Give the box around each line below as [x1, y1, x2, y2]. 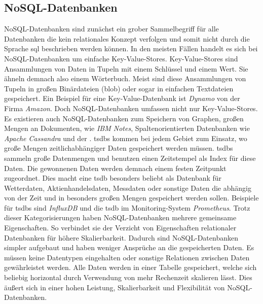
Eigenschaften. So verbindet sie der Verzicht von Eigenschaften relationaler [4, 222, 237, 233]
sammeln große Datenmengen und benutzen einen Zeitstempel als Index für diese [4, 152, 256, 163]
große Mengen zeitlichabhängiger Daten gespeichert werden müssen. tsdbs [4, 143, 233, 153]
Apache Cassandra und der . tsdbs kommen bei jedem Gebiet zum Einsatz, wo [4, 132, 247, 143]
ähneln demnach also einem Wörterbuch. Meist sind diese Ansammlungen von [4, 73, 246, 84]
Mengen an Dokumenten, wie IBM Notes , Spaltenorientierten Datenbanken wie [4, 123, 250, 133]
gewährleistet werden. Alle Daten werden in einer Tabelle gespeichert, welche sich [4, 262, 257, 273]
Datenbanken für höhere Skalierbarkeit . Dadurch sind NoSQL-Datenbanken [4, 232, 238, 243]
